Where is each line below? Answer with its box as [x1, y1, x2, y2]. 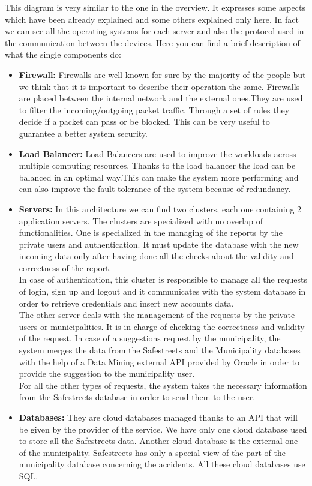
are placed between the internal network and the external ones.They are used [19, 92, 303, 104]
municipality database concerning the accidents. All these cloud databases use [19, 458, 305, 470]
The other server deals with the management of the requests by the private [19, 308, 295, 321]
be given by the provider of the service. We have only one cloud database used [19, 422, 307, 435]
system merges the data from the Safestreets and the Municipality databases [19, 344, 301, 356]
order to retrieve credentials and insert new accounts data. [19, 296, 234, 309]
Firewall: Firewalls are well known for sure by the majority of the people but [19, 68, 306, 80]
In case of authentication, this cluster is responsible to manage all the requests [19, 273, 307, 286]
